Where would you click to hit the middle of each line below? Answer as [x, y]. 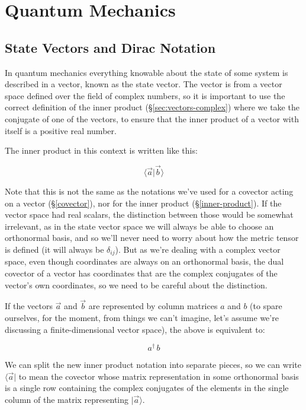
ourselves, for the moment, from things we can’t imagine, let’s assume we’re [142, 317]
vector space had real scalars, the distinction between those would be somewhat [149, 214]
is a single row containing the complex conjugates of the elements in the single [147, 388]
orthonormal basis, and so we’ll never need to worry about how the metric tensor [152, 238]
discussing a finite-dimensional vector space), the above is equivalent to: [135, 329]
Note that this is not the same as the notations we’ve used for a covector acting [149, 191]
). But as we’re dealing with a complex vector [198, 249]
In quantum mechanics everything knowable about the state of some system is [146, 72]
